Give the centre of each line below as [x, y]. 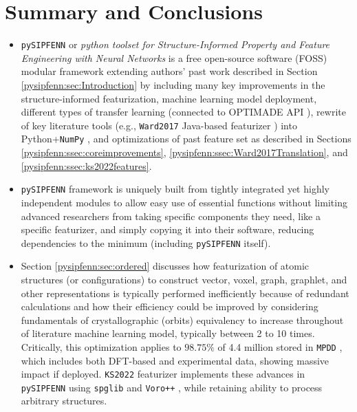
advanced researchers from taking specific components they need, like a [171, 216]
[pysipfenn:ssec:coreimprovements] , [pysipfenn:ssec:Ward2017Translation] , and [184, 152]
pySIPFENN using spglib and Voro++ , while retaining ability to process [172, 387]
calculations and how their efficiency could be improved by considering [170, 306]
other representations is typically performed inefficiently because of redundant [185, 293]
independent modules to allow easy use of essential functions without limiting [184, 202]
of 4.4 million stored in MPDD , [280, 346]
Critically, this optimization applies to [101, 346]
